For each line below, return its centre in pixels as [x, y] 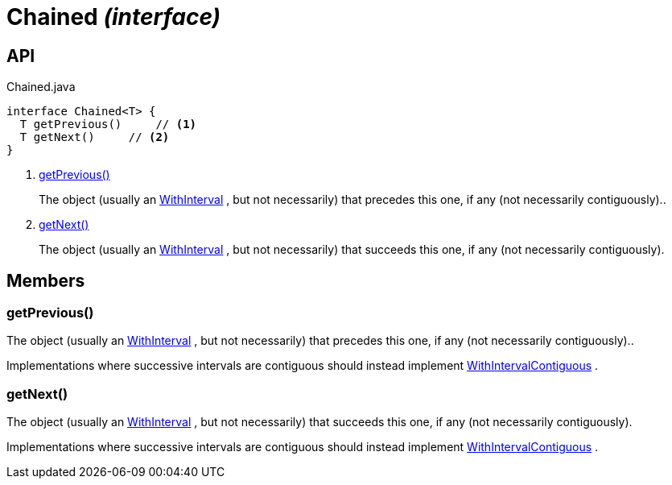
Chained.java [41, 87]
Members [46, 280]
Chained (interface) [114, 17]
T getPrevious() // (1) [108, 124]
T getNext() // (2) [95, 137]
